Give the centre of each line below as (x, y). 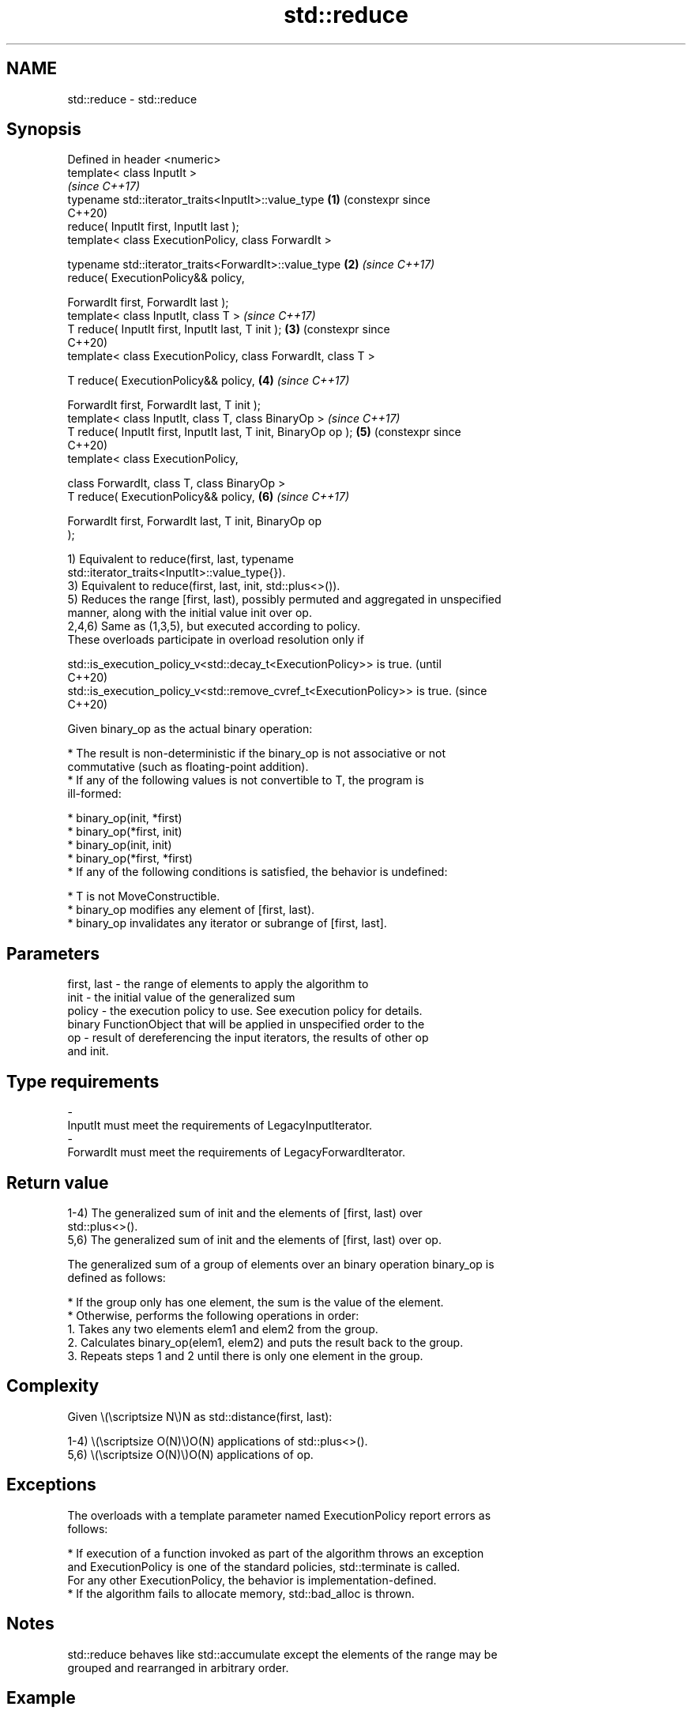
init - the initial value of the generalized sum (181, 998)
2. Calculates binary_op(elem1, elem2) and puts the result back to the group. (265, 1342)
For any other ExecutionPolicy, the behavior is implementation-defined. (252, 1580)
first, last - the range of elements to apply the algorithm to (218, 984)
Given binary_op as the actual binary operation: (190, 729)
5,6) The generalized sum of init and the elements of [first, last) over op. (254, 1239)
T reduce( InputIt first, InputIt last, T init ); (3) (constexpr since (229, 329)
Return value (58, 1182)
